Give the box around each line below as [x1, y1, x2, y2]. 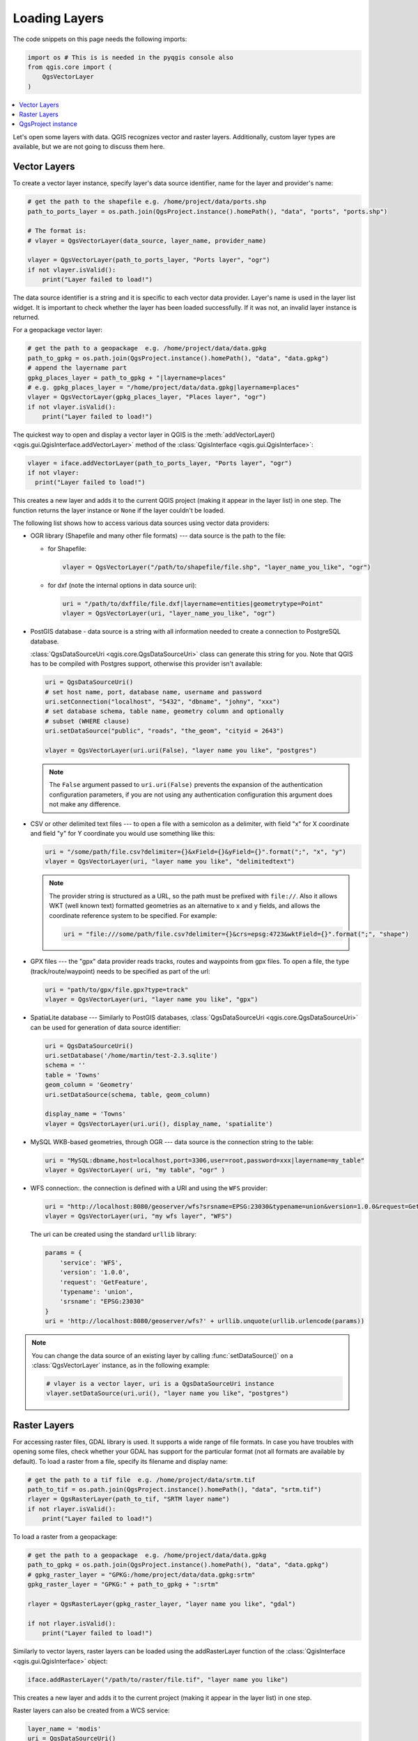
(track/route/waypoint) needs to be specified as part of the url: [30, 967, 210, 975]
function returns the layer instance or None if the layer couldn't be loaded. [13, 506, 226, 515]
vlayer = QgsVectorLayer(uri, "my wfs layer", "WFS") [45, 1212, 233, 1220]
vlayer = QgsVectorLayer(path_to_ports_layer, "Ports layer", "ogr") [27, 256, 270, 264]
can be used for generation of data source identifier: [30, 1023, 181, 1031]
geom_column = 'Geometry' [45, 1081, 134, 1089]
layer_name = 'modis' [27, 1724, 102, 1733]
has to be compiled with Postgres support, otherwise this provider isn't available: [30, 659, 263, 668]
